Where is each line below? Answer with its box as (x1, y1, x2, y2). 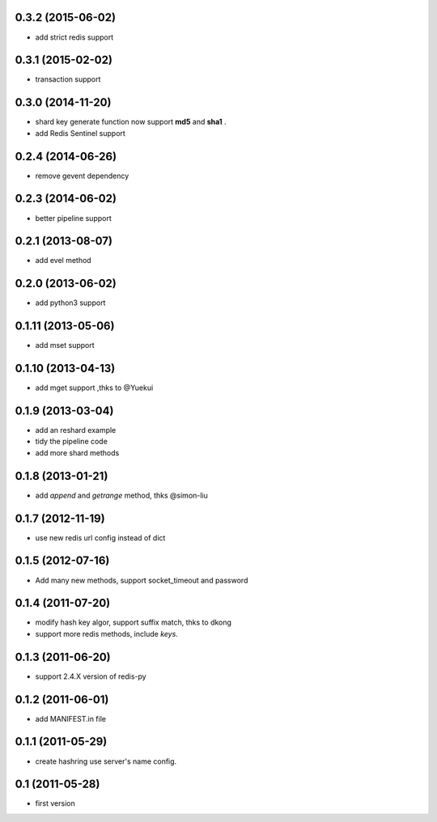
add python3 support (35, 298, 106, 307)
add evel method (35, 256, 92, 265)
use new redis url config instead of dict (35, 532, 166, 542)
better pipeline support (35, 213, 112, 222)
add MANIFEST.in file (35, 714, 107, 723)
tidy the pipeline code (35, 437, 108, 447)
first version (35, 799, 76, 808)
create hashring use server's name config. (35, 756, 177, 766)
